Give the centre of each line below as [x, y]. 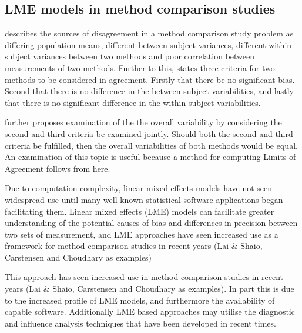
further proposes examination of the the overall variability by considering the [143, 122]
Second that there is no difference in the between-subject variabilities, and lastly [149, 91]
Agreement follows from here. [58, 168]
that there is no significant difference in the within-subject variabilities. [133, 102]
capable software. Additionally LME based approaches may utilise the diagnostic [150, 312]
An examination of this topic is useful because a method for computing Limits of [150, 157]
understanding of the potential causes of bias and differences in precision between [151, 223]
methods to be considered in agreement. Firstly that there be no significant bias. [150, 79]
